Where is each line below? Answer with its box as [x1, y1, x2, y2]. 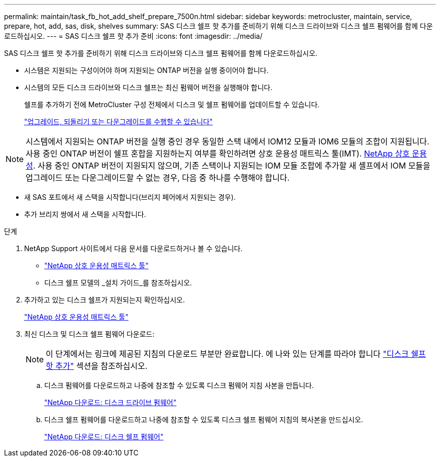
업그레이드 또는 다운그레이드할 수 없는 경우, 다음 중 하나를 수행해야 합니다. [26, 173, 290, 183]
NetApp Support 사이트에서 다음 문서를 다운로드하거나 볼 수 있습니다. [24, 244, 243, 253]
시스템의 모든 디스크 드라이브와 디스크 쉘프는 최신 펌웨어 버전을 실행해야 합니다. [24, 83, 273, 92]
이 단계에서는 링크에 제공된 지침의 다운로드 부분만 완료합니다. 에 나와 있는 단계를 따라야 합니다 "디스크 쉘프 [46, 349, 426, 359]
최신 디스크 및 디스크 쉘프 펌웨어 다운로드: [24, 330, 155, 338]
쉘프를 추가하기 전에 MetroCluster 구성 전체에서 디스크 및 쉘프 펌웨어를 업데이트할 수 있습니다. [24, 100, 320, 109]
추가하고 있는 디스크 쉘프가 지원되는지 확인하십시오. [24, 295, 185, 304]
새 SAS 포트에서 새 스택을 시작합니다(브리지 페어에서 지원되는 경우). [24, 193, 236, 201]
